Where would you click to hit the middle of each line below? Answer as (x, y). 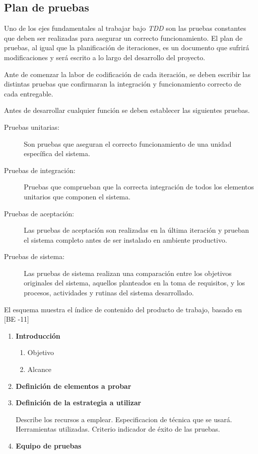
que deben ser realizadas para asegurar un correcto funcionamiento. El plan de (123, 38)
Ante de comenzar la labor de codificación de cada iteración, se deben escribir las (127, 74)
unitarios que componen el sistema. (77, 196)
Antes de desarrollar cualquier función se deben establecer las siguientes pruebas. (127, 110)
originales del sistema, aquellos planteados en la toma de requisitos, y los (134, 283)
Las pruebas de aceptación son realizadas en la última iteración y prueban (136, 230)
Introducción (38, 335)
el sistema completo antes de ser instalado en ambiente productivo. (126, 239)
